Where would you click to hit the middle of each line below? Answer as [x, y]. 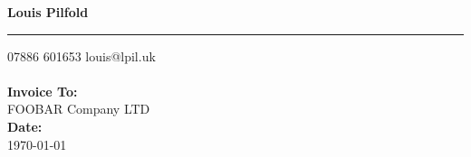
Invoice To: [43, 91]
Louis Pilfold [48, 12]
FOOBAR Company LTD [79, 109]
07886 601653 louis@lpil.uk [82, 55]
